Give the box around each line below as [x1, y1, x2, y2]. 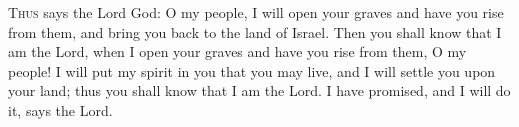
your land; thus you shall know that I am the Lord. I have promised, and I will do [8, 80, 511, 101]
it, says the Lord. [8, 99, 113, 120]
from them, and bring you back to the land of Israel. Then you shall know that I [8, 21, 502, 42]
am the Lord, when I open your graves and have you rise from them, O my [8, 41, 467, 62]
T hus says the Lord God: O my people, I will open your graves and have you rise [8, 2, 504, 22]
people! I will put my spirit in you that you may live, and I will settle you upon [8, 60, 496, 81]
